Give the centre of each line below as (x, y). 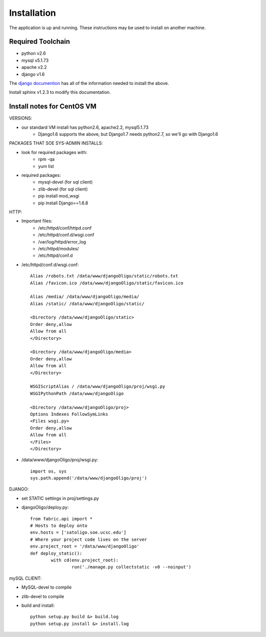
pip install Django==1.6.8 (63, 203)
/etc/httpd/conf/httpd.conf (65, 228)
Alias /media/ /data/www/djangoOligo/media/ (85, 297)
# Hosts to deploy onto (59, 526)
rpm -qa (47, 159)
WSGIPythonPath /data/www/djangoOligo (77, 393)
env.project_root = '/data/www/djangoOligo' (85, 546)
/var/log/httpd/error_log (62, 241)
